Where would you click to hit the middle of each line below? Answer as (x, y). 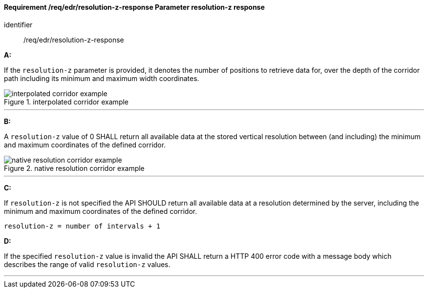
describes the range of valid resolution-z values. (87, 264)
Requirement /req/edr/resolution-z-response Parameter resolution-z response (134, 7)
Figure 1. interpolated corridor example (66, 102)
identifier (18, 24)
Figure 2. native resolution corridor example (74, 168)
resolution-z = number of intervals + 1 (82, 226)
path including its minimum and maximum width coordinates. (102, 78)
